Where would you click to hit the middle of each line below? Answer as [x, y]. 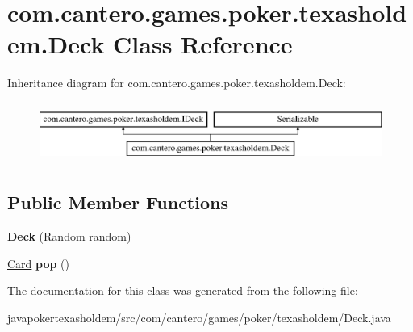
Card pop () [39, 263]
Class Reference [203, 44]
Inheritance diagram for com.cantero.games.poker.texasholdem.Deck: [177, 83]
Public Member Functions [118, 202]
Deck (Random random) [69, 236]
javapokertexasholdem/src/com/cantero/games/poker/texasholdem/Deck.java [199, 318]
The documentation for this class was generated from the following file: [183, 290]
